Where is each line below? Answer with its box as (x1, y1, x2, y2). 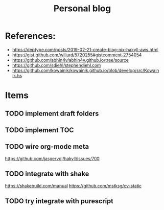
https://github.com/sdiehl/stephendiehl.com (12, 62, 101, 68)
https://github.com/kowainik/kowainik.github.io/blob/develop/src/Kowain (12, 67, 159, 73)
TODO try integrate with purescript (5, 197, 114, 205)
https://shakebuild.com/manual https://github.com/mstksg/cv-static (5, 183, 142, 188)
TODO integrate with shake (5, 170, 89, 178)
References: (5, 30, 56, 42)
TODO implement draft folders (5, 109, 99, 117)
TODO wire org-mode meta (5, 142, 89, 151)
